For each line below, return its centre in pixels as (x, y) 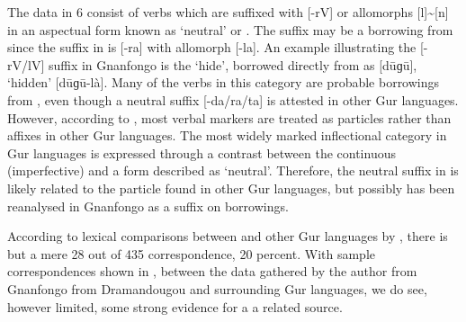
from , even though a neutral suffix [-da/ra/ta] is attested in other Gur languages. (233, 99)
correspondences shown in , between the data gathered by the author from (212, 271)
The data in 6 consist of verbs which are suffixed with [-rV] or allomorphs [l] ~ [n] (228, 12)
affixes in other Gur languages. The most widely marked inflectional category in (227, 135)
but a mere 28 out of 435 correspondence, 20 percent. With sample (192, 253)
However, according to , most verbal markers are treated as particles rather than (229, 117)
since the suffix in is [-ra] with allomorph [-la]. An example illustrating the (212, 47)
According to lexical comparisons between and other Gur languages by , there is (228, 236)
